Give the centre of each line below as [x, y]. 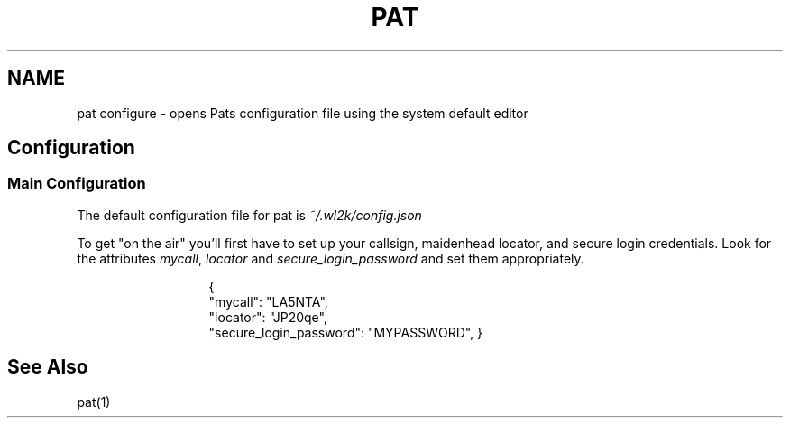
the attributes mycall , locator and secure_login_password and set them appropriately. [331, 258]
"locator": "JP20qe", [268, 317]
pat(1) [94, 402]
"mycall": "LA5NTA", [268, 301]
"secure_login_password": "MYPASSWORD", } [346, 332]
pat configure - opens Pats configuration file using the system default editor [303, 113]
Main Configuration [77, 184]
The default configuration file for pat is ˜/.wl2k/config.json [249, 215]
